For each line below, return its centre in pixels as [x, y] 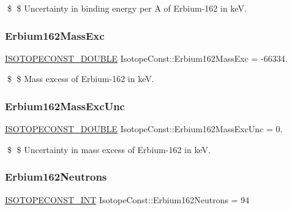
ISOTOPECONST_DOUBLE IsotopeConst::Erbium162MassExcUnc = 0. [144, 129]
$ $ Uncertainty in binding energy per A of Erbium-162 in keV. [127, 8]
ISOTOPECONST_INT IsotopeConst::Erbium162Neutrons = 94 [127, 199]
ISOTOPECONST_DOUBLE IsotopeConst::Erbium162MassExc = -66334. [146, 58]
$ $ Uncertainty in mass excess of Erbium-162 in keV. [109, 149]
